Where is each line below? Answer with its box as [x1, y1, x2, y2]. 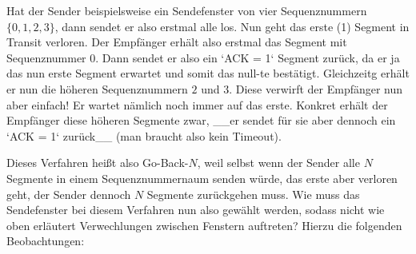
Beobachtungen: [6, 232, 85, 249]
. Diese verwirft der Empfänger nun [229, 80, 403, 97]
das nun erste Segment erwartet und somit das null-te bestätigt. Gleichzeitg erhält [6, 65, 410, 81]
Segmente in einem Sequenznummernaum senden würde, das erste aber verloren [6, 169, 398, 186]
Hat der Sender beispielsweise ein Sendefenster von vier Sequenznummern [6, 2, 367, 18]
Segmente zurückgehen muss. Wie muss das [146, 185, 360, 202]
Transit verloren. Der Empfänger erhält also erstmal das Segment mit [6, 34, 347, 50]
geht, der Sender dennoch [6, 185, 131, 202]
